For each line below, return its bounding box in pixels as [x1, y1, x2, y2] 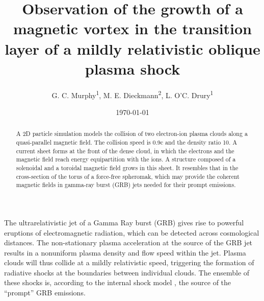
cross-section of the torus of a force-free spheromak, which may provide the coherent [16, 172, 240, 180]
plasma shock [85, 58, 180, 79]
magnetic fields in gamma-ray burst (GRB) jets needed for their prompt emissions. [16, 180, 236, 189]
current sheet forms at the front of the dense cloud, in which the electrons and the [16, 146, 234, 155]
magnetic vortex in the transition [13, 18, 252, 39]
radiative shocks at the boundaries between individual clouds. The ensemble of [4, 267, 250, 277]
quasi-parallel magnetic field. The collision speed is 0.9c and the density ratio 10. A [16, 137, 237, 146]
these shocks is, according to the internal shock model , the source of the [4, 277, 231, 288]
